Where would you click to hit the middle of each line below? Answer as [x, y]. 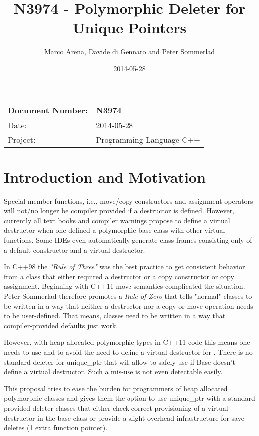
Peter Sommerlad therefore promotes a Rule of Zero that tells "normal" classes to [128, 295]
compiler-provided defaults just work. [61, 325]
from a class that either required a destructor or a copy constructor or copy [119, 276]
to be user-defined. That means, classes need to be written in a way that [115, 315]
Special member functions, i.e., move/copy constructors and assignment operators [129, 201]
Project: [22, 139]
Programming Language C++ [148, 139]
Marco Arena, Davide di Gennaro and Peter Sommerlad [129, 52]
